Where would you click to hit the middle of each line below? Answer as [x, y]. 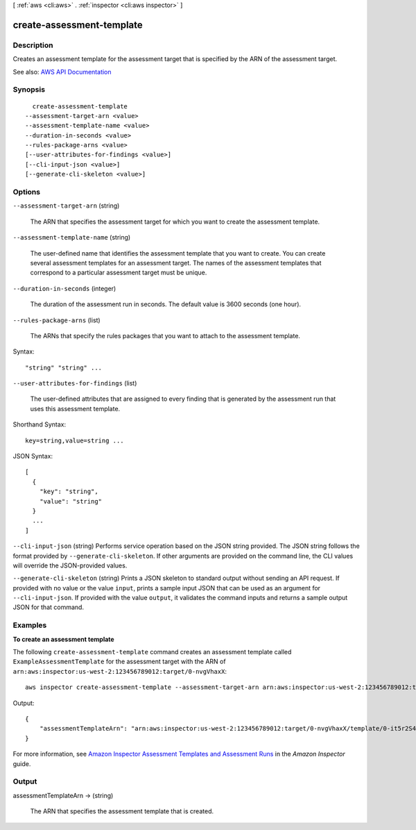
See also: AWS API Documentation [62, 72]
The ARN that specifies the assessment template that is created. [122, 811]
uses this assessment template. [75, 408]
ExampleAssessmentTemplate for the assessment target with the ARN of [119, 662]
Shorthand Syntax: [39, 424]
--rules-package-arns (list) [57, 320]
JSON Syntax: [33, 456]
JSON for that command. [49, 607]
